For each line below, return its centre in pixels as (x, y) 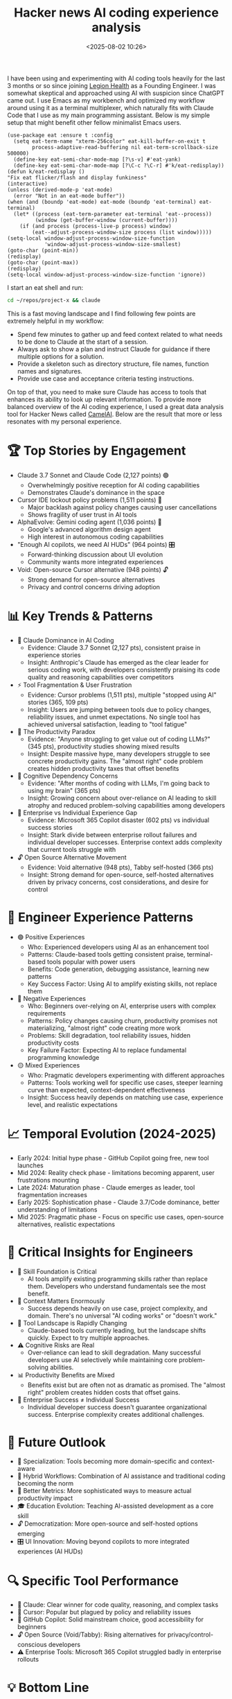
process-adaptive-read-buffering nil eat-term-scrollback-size (125, 147)
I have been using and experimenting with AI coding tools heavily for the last (116, 78)
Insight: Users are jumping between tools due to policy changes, (119, 709)
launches (30, 1165)
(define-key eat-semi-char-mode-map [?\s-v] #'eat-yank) (97, 159)
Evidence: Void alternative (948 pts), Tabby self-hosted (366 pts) (121, 867)
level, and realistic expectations (72, 1104)
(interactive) (28, 184)
